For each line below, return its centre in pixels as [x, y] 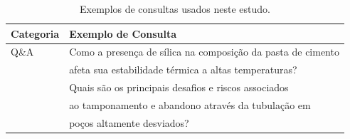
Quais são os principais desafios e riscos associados [179, 87]
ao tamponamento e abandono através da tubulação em [190, 104]
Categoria [35, 33]
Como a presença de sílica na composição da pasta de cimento [204, 52]
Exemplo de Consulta [123, 33]
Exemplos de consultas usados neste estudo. [175, 9]
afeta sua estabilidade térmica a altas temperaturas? [183, 69]
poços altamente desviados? [129, 122]
